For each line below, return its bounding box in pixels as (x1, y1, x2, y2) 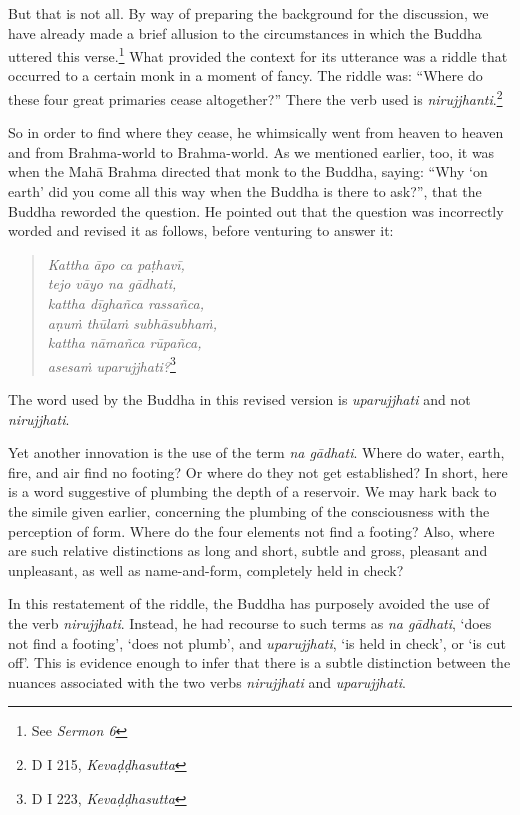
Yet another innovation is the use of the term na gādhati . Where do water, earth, (8, 442, 505, 463)
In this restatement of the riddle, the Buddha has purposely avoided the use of (8, 593, 490, 614)
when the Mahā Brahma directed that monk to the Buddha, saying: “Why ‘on (8, 161, 488, 182)
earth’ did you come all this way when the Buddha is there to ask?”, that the (8, 181, 482, 202)
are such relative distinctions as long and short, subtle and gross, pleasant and (8, 540, 488, 561)
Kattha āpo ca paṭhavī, (47, 253, 185, 274)
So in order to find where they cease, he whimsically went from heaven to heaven (8, 122, 504, 143)
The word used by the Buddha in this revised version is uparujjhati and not (8, 389, 471, 410)
